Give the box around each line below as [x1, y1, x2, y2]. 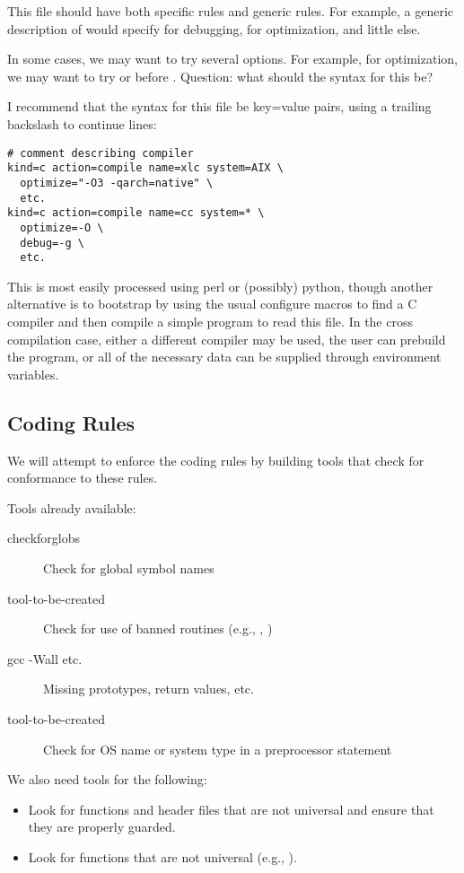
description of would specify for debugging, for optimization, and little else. [7, 19, 421, 38]
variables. [7, 364, 59, 383]
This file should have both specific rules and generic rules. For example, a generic [7, 2, 453, 20]
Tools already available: [7, 498, 136, 517]
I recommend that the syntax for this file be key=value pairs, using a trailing [7, 97, 432, 116]
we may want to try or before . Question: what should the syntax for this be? [7, 66, 433, 85]
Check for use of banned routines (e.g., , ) [43, 619, 273, 638]
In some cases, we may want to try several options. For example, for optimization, [7, 49, 458, 68]
